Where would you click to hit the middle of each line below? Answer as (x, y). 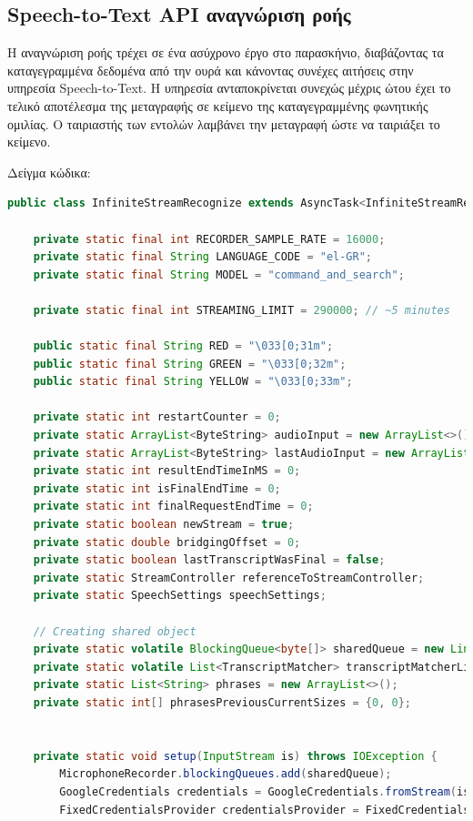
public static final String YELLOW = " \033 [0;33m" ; (193, 382)
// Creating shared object (115, 631)
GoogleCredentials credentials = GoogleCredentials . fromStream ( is (265, 791)
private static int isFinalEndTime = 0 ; (157, 488)
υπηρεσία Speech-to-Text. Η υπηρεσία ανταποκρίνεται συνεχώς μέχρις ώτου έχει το (229, 88)
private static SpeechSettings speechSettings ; (180, 596)
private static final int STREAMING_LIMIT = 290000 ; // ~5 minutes (242, 310)
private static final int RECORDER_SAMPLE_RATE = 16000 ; (209, 239)
